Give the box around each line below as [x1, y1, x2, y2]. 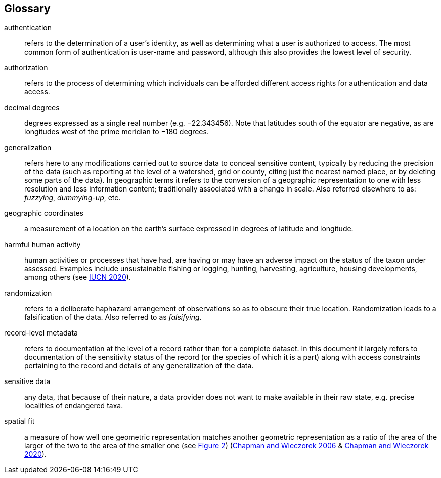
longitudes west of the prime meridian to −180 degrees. [24, 127, 209, 136]
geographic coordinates [4, 209, 83, 218]
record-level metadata [4, 328, 78, 338]
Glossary [4, 2, 51, 15]
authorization [4, 63, 48, 72]
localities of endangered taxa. [24, 401, 123, 410]
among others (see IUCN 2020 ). [24, 273, 131, 282]
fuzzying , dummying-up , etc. [24, 193, 121, 202]
